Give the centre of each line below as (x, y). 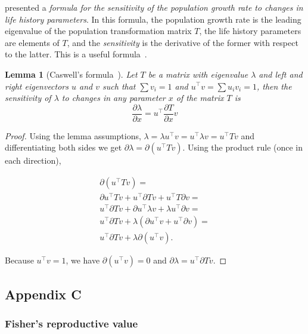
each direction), (33, 160)
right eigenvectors (37, 86)
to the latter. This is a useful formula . (76, 54)
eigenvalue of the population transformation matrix (98, 31)
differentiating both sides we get (63, 147)
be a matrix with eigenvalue (198, 74)
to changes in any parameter (113, 98)
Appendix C (43, 294)
